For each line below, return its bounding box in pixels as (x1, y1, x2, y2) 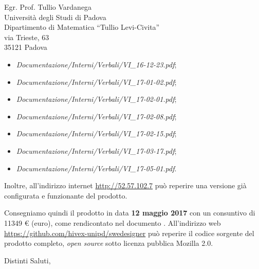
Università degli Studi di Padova (4, 11, 106, 22)
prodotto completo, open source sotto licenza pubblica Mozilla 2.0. (4, 238, 213, 248)
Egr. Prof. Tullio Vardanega (4, 2, 92, 12)
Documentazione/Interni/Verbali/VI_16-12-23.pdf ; (16, 59, 177, 69)
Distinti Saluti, (4, 255, 51, 265)
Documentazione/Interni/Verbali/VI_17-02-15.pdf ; (16, 128, 177, 139)
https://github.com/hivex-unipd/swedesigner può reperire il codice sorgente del (4, 227, 254, 238)
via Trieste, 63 (4, 31, 49, 42)
